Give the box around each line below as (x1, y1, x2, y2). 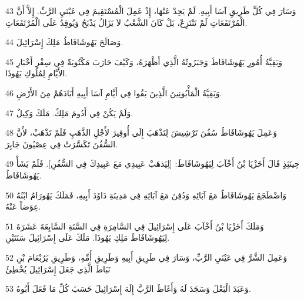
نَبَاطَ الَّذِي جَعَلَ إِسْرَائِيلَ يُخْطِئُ (5, 262, 111, 275)
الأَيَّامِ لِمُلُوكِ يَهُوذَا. (5, 67, 68, 79)
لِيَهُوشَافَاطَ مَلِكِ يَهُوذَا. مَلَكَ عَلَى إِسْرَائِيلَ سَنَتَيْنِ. (5, 231, 170, 244)
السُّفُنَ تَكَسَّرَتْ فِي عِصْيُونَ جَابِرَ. (5, 137, 118, 150)
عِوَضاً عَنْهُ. (5, 200, 41, 213)
